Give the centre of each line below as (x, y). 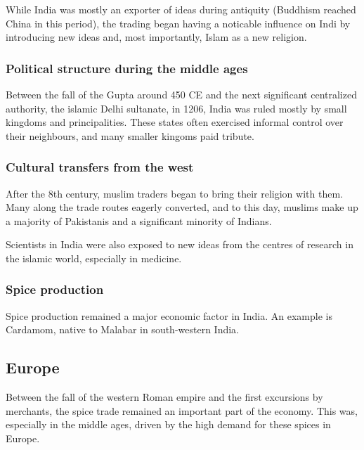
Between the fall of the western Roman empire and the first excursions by (164, 397)
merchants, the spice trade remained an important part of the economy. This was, (182, 410)
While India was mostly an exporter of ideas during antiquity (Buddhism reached (181, 9)
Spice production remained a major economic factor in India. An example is (169, 315)
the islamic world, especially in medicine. (94, 258)
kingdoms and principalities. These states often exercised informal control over (175, 122)
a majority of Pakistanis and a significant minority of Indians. (139, 220)
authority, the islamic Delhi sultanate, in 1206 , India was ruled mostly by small (176, 108)
